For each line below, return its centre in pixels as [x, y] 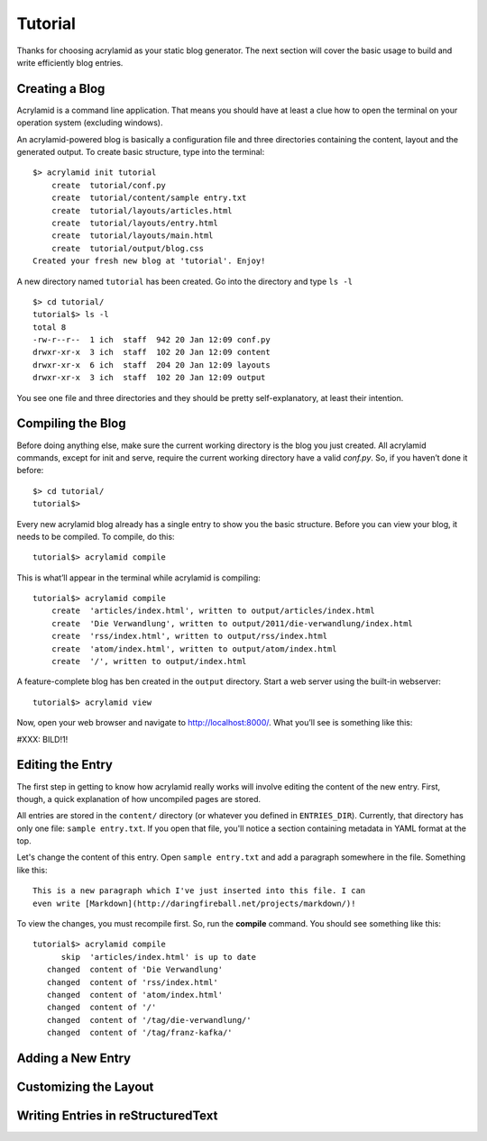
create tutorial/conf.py [109, 185]
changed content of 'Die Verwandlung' [135, 970]
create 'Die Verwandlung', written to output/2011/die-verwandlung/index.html [232, 623]
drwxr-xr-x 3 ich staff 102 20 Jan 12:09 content [152, 352]
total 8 [50, 327]
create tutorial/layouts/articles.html [142, 210]
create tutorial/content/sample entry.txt [149, 198]
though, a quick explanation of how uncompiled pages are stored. [139, 799]
